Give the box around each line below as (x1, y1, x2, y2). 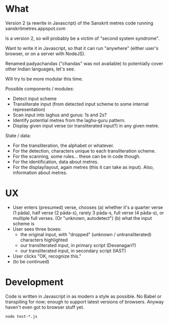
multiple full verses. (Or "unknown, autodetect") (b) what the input (12, 215, 152, 221)
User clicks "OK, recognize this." (12, 253, 82, 259)
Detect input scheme (12, 95, 57, 102)
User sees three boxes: (12, 226, 62, 232)
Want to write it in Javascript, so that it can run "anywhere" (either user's (5, 45, 159, 51)
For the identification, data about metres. (12, 159, 99, 165)
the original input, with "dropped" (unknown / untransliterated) (20, 231, 152, 237)
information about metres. (12, 169, 68, 176)
